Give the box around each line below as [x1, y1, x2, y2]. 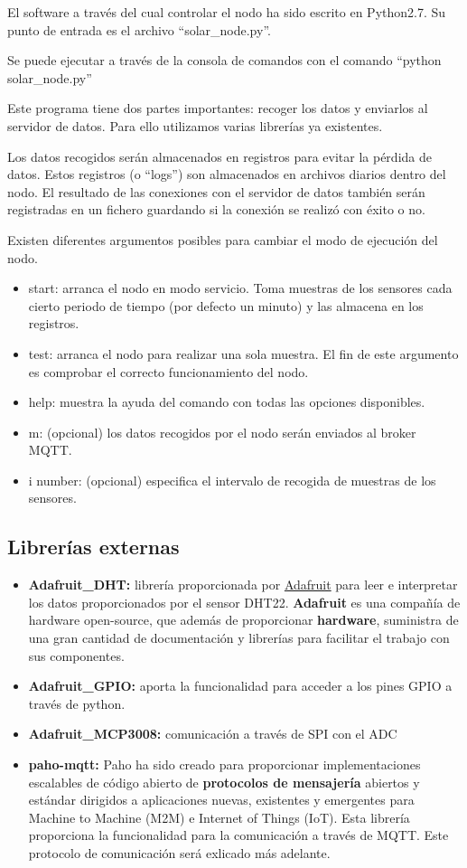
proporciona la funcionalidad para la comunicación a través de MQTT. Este [28, 826, 449, 844]
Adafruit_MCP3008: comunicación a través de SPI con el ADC [28, 724, 397, 743]
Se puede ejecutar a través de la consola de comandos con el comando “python [7, 51, 442, 70]
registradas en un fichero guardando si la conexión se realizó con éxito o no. [7, 200, 425, 219]
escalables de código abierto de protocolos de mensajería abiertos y [28, 772, 420, 791]
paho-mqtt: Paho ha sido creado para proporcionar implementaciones [28, 755, 421, 774]
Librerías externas [7, 533, 180, 561]
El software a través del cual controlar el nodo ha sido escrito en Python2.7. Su [7, 3, 446, 21]
